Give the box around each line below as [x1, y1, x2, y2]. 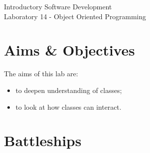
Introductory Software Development [4, 1, 112, 11]
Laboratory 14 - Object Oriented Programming [4, 11, 146, 21]
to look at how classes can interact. [15, 101, 121, 112]
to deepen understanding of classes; [15, 85, 122, 95]
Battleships [4, 130, 82, 151]
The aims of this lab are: [4, 68, 78, 79]
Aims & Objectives [4, 40, 135, 60]
